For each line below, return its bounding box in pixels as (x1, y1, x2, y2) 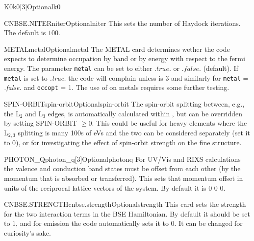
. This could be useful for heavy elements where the (92, 118, 247, 128)
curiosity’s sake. (4, 227, 51, 238)
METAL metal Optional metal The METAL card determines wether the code (4, 44, 230, 54)
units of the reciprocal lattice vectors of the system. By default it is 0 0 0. (4, 182, 226, 193)
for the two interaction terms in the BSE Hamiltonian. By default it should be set (4, 208, 250, 219)
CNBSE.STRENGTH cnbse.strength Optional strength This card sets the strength (4, 199, 246, 209)
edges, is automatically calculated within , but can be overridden (48, 108, 243, 118)
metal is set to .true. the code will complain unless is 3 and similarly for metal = (4, 72, 249, 83)
